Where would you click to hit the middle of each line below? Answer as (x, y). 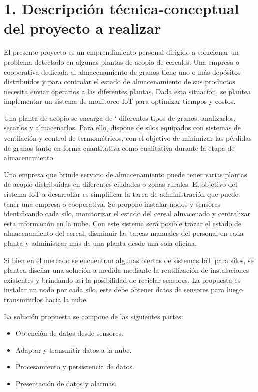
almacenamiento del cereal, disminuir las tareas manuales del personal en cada (124, 233)
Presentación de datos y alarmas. (66, 383)
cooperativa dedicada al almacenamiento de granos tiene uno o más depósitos (122, 72)
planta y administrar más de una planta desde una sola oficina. (100, 243)
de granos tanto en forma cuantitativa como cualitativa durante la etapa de (119, 147)
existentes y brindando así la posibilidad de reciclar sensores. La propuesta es (122, 279)
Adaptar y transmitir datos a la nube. (74, 350)
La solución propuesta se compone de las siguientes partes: (94, 316)
